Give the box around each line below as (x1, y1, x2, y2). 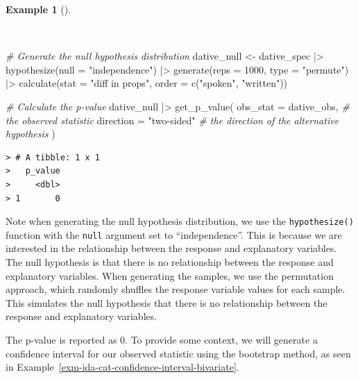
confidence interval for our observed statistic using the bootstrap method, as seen (6, 346, 351, 360)
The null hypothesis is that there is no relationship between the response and (6, 255, 334, 269)
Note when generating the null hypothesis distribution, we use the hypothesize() (6, 214, 354, 228)
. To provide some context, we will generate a (125, 332, 318, 346)
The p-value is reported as (6, 332, 117, 346)
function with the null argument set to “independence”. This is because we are (6, 227, 342, 242)
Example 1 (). (6, 2, 71, 16)
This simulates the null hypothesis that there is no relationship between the (6, 295, 327, 310)
